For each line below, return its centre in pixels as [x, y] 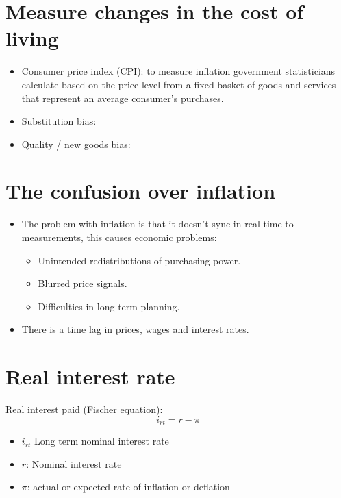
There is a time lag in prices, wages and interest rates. [135, 329]
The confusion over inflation [141, 191]
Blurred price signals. [83, 283]
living [32, 38]
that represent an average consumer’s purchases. [123, 98]
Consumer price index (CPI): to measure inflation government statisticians [178, 71]
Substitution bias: [59, 121]
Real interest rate [90, 376]
